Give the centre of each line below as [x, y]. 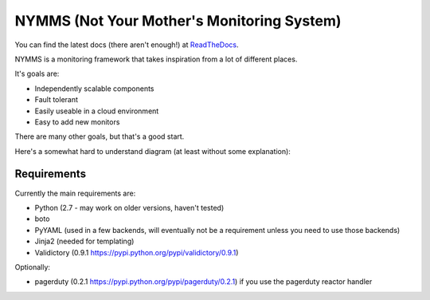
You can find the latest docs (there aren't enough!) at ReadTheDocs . [127, 45]
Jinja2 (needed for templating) [84, 241]
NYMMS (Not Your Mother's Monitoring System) [178, 21]
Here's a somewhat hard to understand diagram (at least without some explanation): [152, 151]
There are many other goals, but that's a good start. [100, 136]
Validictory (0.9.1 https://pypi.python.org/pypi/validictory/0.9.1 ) [137, 252]
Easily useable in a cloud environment [97, 111]
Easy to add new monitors [77, 122]
